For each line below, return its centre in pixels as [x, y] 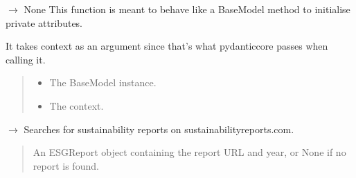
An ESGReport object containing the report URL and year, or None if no [189, 152]
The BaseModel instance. [103, 82]
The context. [77, 105]
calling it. [26, 59]
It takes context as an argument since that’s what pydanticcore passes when [167, 46]
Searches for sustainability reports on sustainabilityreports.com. [159, 129]
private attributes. [44, 22]
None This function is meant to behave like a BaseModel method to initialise [187, 9]
